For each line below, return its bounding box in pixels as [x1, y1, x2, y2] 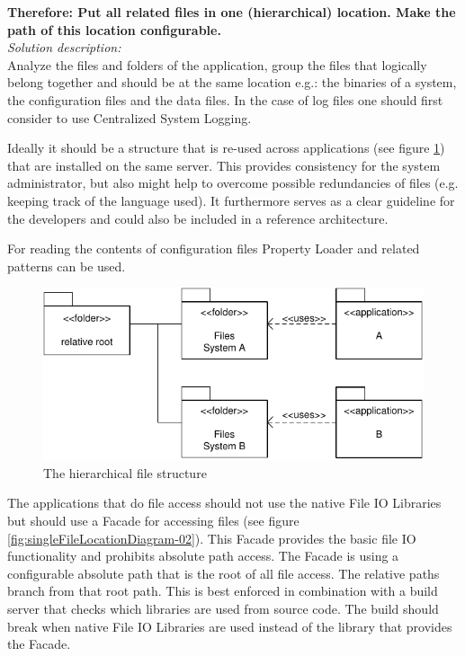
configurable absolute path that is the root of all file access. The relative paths [7, 563, 440, 582]
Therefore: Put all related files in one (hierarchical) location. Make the [7, 3, 456, 21]
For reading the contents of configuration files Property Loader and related [7, 239, 420, 258]
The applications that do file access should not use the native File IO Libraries [7, 493, 442, 512]
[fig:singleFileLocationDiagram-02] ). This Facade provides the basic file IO [7, 528, 416, 547]
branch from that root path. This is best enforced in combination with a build [7, 581, 438, 600]
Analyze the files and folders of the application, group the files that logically [7, 55, 427, 74]
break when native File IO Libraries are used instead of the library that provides [7, 616, 452, 635]
